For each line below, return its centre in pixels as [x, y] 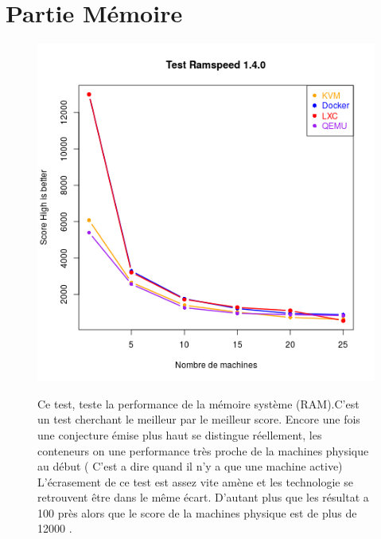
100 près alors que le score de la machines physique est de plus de [197, 512]
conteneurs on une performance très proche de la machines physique [203, 450]
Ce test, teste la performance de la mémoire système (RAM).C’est [198, 403]
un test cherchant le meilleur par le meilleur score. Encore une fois [199, 419]
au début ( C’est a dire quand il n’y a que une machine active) [190, 466]
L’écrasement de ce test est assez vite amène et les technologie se [195, 481]
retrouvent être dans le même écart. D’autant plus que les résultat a [203, 497]
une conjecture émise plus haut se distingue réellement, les [180, 434]
